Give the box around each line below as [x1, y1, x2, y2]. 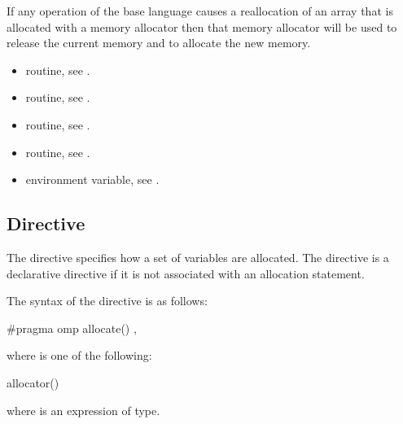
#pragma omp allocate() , [7, 319, 137, 336]
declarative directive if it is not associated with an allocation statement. [7, 264, 365, 282]
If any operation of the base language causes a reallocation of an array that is [7, 2, 393, 19]
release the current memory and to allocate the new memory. [7, 34, 311, 51]
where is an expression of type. [7, 401, 160, 418]
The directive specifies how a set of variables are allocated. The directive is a [7, 248, 389, 265]
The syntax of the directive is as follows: [7, 292, 208, 309]
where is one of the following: [7, 347, 152, 364]
